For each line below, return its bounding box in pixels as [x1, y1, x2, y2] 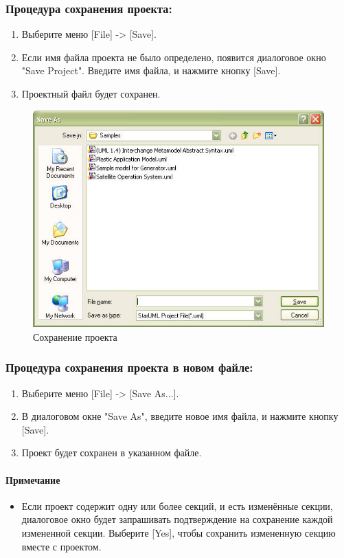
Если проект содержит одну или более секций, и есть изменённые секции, [21, 498, 333, 513]
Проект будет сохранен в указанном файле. [21, 445, 202, 460]
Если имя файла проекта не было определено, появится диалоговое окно [21, 49, 326, 64]
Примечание [5, 472, 60, 487]
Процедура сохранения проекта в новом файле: [5, 359, 253, 376]
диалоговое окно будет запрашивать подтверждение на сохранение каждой [21, 512, 333, 526]
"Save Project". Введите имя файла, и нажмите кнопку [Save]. [21, 63, 281, 78]
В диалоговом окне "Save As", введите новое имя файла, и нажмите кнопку [21, 409, 339, 423]
